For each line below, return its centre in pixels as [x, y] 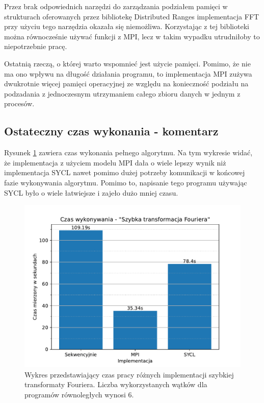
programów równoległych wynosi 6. [79, 394]
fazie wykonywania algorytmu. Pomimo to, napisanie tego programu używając [126, 182]
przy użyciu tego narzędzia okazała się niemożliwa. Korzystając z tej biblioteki [127, 26]
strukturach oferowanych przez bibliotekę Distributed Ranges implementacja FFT [132, 16]
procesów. [19, 103]
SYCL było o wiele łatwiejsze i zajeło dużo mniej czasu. [91, 192]
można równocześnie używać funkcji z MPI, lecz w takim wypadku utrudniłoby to [132, 36]
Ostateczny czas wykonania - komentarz [111, 131]
